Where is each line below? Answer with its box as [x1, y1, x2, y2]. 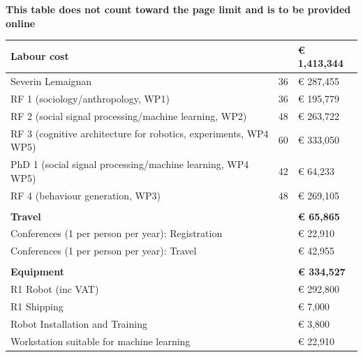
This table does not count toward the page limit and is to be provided [6, 2, 351, 16]
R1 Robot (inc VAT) [10, 282, 99, 296]
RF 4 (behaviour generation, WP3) [10, 188, 161, 202]
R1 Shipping [10, 299, 64, 314]
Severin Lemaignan [10, 74, 92, 89]
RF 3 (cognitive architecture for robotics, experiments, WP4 [10, 126, 269, 140]
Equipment [10, 264, 64, 279]
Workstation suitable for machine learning [10, 333, 191, 348]
